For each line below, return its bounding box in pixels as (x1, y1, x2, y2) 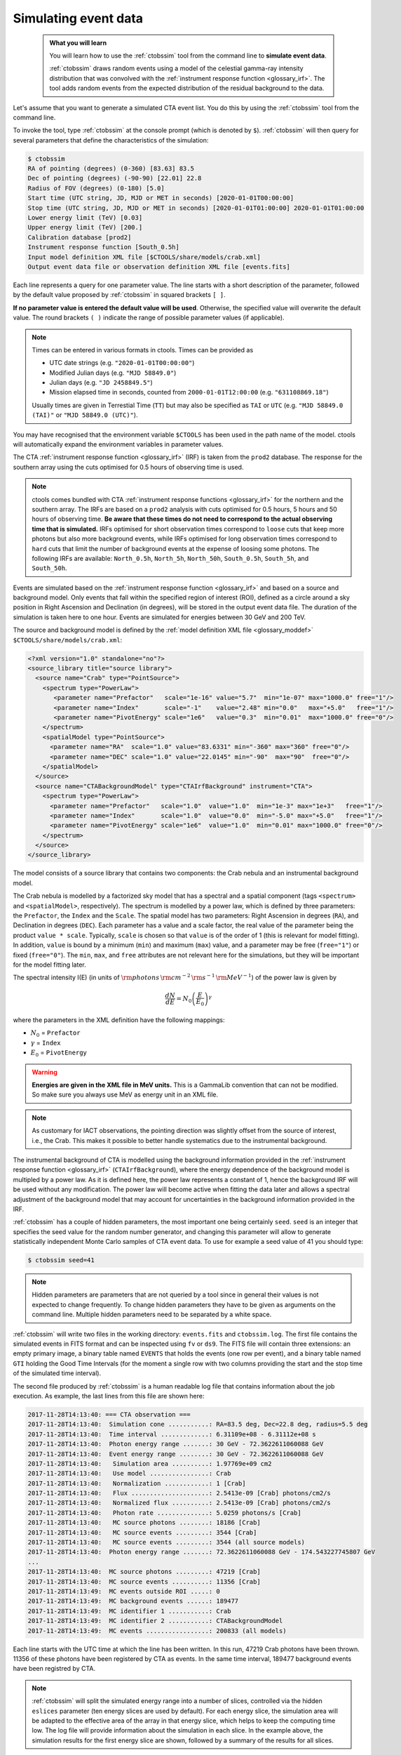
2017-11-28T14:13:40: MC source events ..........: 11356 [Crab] (27, 1577, 261, 1586)
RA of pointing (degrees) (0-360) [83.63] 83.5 (27, 165, 194, 173)
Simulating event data (13, 11, 144, 26)
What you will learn (49, 39, 107, 47)
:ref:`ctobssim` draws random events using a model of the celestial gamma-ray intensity (49, 64, 304, 73)
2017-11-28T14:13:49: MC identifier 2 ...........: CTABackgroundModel (27, 1617, 283, 1625)
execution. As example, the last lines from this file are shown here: (13, 1391, 205, 1400)
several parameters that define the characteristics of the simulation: (13, 135, 209, 144)
